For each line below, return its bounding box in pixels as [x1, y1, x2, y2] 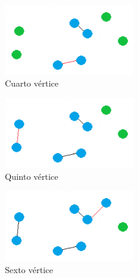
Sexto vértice [5, 263, 53, 276]
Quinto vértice [5, 169, 59, 182]
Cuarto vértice [5, 77, 59, 90]
